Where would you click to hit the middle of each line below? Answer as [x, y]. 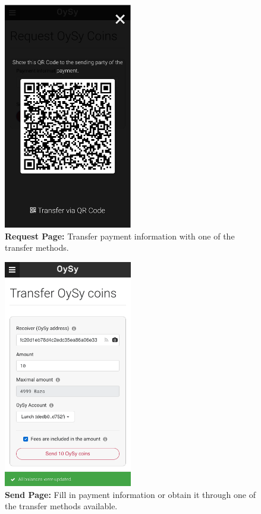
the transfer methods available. [61, 506]
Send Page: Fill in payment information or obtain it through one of [130, 494]
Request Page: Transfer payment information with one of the [120, 236]
